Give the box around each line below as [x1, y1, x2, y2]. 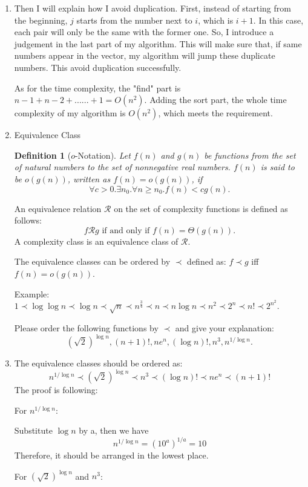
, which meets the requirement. [158, 107, 273, 119]
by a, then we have [79, 424, 149, 437]
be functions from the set [204, 148, 296, 161]
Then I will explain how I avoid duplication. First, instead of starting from [14, 2, 291, 14]
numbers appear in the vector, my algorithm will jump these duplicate [14, 49, 275, 62]
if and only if [102, 226, 150, 235]
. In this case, [253, 13, 304, 26]
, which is [198, 13, 234, 26]
